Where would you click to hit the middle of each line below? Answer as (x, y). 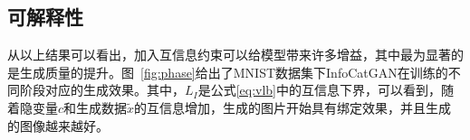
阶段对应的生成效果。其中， (102, 90)
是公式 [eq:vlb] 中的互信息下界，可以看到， (319, 90)
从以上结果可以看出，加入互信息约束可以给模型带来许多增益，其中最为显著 (229, 55)
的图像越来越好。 (58, 125)
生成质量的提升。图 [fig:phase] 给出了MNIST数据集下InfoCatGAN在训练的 (234, 72)
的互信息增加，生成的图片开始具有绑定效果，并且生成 (293, 107)
